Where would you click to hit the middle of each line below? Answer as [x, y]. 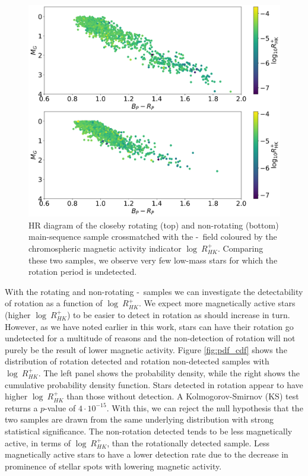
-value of [60, 407]
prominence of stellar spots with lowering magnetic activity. [113, 466]
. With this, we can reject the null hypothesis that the [205, 407]
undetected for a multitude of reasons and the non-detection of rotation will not [150, 338]
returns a [21, 407]
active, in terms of [38, 442]
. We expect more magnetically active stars [217, 303]
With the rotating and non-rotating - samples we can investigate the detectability [154, 291]
